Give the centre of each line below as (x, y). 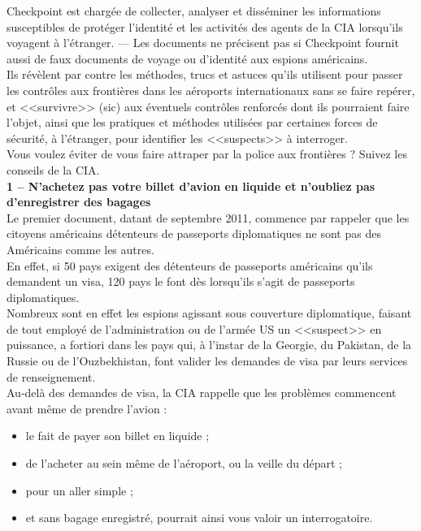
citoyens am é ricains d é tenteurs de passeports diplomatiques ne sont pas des (194, 233)
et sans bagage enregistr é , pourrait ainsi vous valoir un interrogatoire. (199, 518)
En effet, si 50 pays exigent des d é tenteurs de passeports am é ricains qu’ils (190, 265)
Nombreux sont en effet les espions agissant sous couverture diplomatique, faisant (209, 313)
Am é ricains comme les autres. (80, 249)
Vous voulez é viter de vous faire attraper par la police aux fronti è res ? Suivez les (207, 154)
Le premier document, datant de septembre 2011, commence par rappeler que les (208, 217)
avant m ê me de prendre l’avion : (87, 408)
